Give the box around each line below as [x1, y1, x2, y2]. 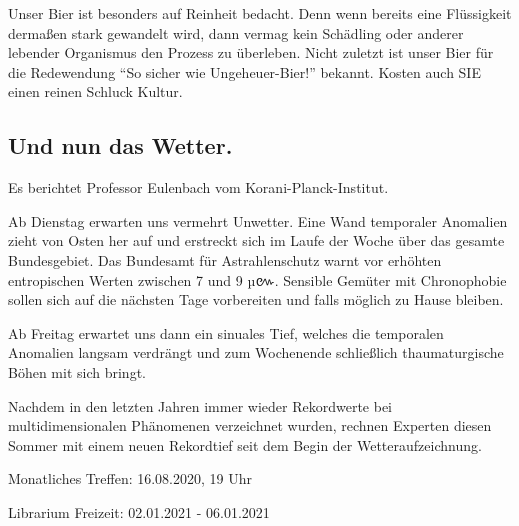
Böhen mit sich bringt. [8, 361, 146, 382]
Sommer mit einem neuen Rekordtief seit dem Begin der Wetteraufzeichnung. [8, 434, 482, 455]
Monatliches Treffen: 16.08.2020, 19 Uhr [8, 468, 252, 489]
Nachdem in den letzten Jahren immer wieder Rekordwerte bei [8, 395, 392, 416]
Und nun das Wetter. [8, 130, 233, 161]
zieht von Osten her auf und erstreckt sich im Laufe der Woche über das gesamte [8, 230, 505, 251]
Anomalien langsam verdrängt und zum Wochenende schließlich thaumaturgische [8, 342, 504, 363]
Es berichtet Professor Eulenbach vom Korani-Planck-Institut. [8, 177, 389, 198]
